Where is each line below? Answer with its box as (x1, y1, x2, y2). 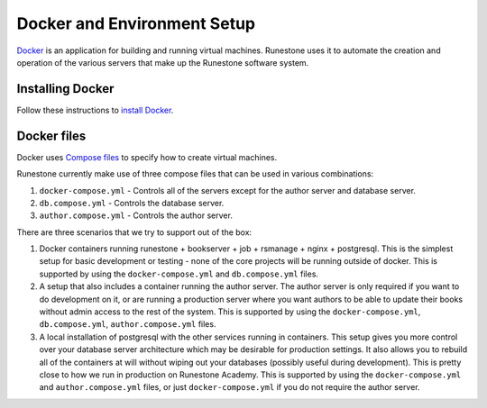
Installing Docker (16, 81, 115, 96)
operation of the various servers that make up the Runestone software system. (16, 57, 309, 68)
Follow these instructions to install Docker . (16, 104, 174, 115)
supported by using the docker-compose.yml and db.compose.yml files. (39, 268, 319, 279)
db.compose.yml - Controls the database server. (39, 197, 225, 208)
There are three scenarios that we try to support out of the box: (16, 226, 253, 238)
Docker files (16, 128, 87, 143)
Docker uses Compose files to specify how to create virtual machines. (16, 151, 278, 162)
